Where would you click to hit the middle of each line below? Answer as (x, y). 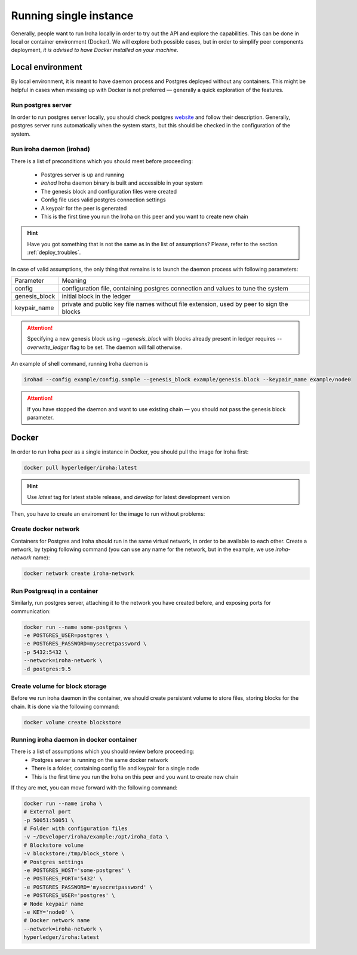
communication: (31, 611)
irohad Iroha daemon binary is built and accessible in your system (122, 183)
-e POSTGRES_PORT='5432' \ (63, 879)
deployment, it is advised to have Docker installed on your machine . (95, 50)
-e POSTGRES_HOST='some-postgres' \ (77, 870)
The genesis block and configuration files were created (109, 191)
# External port (47, 812)
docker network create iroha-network (79, 573)
